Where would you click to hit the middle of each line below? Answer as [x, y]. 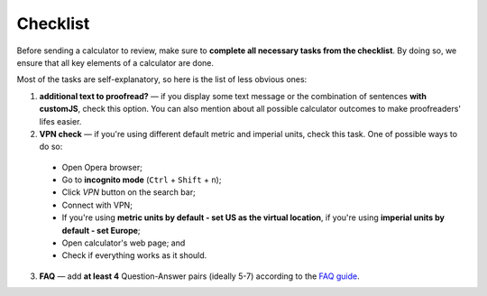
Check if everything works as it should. [134, 255]
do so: [51, 147]
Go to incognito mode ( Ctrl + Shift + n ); [142, 180]
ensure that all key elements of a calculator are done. [115, 62]
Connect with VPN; [97, 205]
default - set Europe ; [101, 230]
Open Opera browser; [102, 167]
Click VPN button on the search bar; [129, 192]
